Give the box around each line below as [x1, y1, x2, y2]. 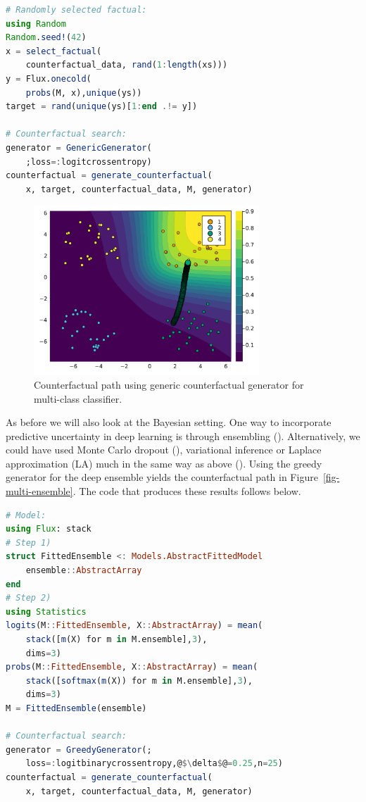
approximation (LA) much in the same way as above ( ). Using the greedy [6, 456, 322, 470]
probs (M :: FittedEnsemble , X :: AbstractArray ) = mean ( [6, 662, 258, 672]
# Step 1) [6, 537, 51, 548]
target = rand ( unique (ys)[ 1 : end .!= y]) [6, 101, 198, 112]
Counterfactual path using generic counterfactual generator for [34, 377, 304, 391]
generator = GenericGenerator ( [6, 142, 152, 153]
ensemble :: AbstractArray [25, 565, 142, 576]
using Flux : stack [6, 524, 91, 534]
